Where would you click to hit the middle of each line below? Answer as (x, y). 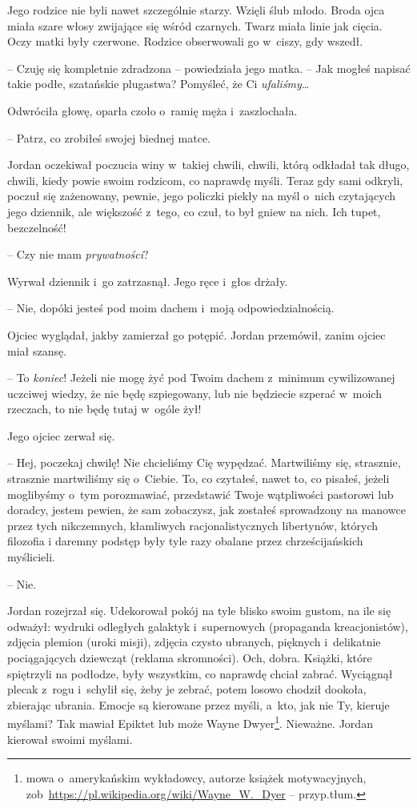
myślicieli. (31, 557)
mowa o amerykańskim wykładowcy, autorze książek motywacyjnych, (196, 778)
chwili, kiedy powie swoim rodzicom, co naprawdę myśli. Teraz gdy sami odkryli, (205, 180)
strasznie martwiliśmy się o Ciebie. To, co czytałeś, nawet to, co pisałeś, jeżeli (198, 478)
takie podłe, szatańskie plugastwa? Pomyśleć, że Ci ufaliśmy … (158, 84)
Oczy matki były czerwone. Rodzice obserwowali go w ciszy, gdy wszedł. (185, 41)
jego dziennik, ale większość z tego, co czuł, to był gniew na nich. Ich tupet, (194, 211)
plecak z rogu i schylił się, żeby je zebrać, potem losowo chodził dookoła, (187, 689)
